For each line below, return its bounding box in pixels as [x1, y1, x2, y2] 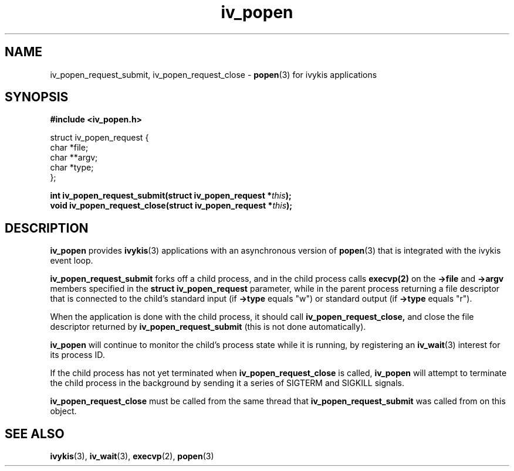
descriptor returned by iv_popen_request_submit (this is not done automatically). [50, 322, 366, 332]
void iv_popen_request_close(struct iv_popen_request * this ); [50, 200, 293, 211]
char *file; [50, 142, 89, 153]
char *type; [50, 162, 94, 173]
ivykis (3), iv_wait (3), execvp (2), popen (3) [50, 451, 214, 462]
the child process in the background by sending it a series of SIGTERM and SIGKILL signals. [50, 378, 405, 388]
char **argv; [50, 152, 98, 163]
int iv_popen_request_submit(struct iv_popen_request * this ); [50, 190, 292, 201]
